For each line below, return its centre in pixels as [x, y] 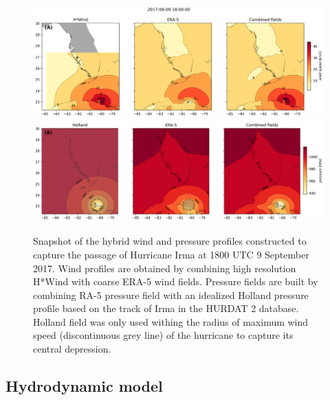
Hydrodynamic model [84, 386]
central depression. [72, 349]
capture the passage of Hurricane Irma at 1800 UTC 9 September [171, 254]
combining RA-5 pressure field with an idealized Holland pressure [171, 295]
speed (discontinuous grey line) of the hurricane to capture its [163, 335]
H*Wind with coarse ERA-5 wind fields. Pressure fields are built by [176, 281]
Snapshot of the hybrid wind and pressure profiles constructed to [170, 241]
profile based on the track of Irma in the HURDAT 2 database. [166, 308]
